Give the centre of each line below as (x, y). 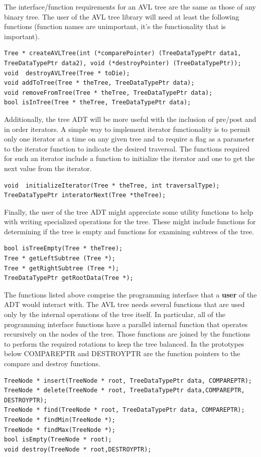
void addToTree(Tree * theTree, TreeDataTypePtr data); (99, 83)
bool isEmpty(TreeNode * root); (58, 440)
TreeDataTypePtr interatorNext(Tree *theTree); (85, 195)
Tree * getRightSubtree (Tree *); (62, 268)
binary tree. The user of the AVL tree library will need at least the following (122, 16)
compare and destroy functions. (52, 363)
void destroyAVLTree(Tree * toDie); (67, 73)
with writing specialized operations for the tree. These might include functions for (130, 221)
